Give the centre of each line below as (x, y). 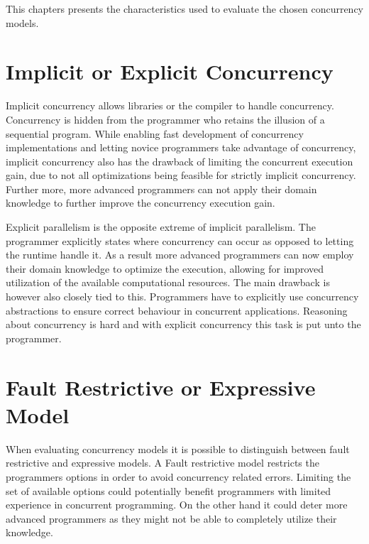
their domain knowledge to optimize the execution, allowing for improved (165, 268)
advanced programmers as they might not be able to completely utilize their (171, 518)
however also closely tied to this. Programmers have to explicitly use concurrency (182, 297)
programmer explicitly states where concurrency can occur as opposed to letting (180, 240)
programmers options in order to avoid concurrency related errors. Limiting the (178, 476)
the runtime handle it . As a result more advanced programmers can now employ (180, 255)
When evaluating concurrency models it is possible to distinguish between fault (178, 448)
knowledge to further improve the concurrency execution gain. (141, 203)
